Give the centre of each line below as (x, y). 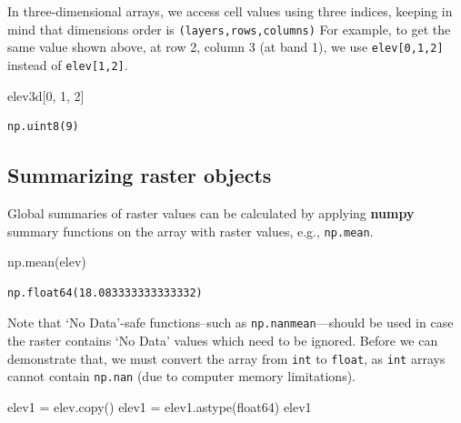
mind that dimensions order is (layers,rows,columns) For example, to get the (229, 29)
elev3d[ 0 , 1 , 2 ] (46, 95)
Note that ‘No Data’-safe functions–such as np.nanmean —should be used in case (230, 322)
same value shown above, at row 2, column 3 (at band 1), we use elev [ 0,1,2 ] (225, 47)
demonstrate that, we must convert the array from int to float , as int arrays (226, 358)
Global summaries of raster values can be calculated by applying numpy (211, 212)
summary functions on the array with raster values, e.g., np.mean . (190, 231)
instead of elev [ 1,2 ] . (68, 64)
